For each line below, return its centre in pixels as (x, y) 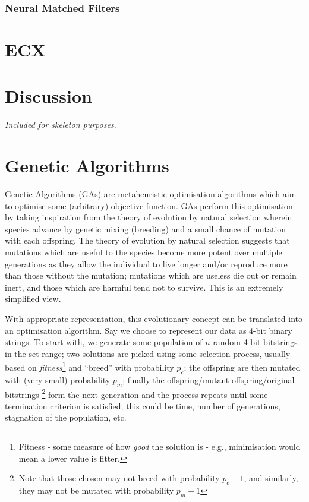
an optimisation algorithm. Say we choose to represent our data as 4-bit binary (149, 330)
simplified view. (33, 299)
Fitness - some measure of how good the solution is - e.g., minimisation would (160, 446)
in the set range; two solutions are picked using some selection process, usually (148, 353)
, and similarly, (271, 478)
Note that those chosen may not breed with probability (119, 478)
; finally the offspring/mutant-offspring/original (209, 379)
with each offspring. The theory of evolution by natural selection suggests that (147, 240)
